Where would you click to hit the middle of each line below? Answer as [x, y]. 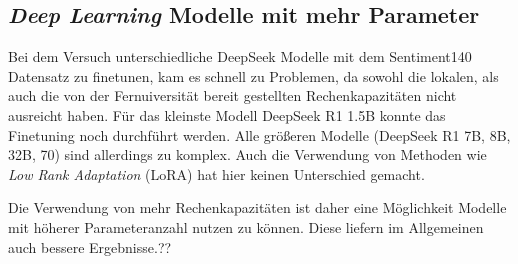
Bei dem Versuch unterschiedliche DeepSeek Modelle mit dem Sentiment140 [240, 56]
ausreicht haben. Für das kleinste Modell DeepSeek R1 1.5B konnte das [227, 114]
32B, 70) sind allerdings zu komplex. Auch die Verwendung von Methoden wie [247, 154]
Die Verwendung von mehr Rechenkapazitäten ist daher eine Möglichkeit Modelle [257, 207]
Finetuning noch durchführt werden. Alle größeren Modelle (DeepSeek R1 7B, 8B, [259, 134]
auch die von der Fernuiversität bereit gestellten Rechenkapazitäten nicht [232, 95]
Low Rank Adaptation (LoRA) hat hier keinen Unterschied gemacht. [216, 173]
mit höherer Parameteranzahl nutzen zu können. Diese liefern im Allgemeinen [246, 226]
